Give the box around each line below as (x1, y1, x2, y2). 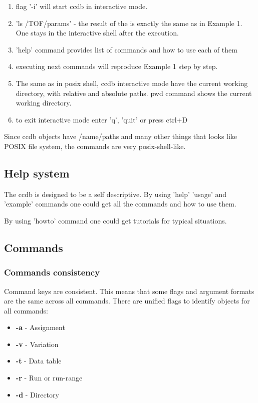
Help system (4, 165, 70, 180)
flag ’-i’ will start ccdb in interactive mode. (16, 1, 148, 11)
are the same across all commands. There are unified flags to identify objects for (4, 295, 250, 306)
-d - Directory (16, 389, 59, 399)
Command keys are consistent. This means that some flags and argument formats (4, 285, 254, 296)
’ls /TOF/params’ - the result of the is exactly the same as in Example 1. (16, 17, 242, 28)
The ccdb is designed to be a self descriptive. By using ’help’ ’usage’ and (4, 188, 227, 199)
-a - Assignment (16, 322, 65, 332)
